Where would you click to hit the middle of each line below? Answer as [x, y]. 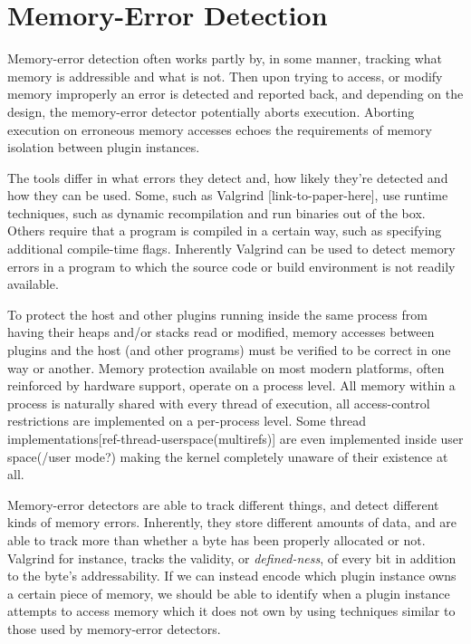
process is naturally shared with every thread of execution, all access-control [219, 403]
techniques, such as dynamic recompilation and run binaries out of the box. [216, 212]
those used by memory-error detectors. [114, 628]
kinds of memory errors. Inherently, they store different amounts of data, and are [232, 522]
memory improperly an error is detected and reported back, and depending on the [235, 94]
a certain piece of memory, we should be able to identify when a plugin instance [229, 593]
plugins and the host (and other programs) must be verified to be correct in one [229, 350]
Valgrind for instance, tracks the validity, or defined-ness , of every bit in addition [232, 557]
